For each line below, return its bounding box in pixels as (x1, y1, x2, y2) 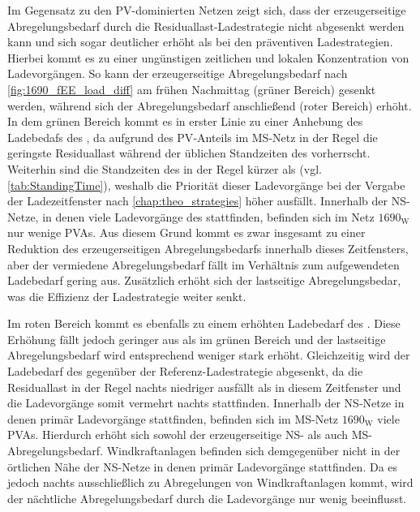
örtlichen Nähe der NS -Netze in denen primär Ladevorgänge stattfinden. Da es (7, 458, 398, 475)
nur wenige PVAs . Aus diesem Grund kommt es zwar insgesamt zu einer (7, 224, 366, 241)
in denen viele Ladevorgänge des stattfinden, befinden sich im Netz (42, 208, 375, 225)
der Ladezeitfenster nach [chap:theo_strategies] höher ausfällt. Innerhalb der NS (7, 192, 406, 209)
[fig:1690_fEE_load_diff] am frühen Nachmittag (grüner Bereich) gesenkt (7, 80, 376, 97)
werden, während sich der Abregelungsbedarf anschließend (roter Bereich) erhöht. (7, 97, 412, 114)
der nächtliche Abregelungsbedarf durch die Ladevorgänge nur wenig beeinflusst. (7, 489, 407, 506)
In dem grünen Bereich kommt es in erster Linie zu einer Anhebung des (7, 113, 363, 130)
